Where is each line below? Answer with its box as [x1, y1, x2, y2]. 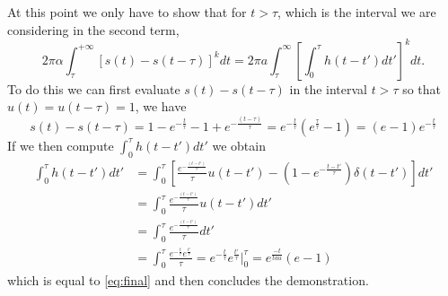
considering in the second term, [7, 20, 180, 39]
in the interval [289, 79, 367, 98]
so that [402, 79, 442, 98]
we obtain [212, 135, 266, 154]
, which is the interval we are [277, 3, 436, 21]
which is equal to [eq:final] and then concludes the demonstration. [7, 270, 369, 289]
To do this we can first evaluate [7, 79, 180, 98]
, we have [135, 97, 187, 116]
